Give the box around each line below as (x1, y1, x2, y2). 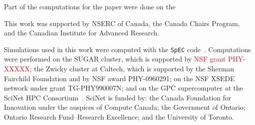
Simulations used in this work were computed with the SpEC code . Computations (4, 44, 251, 54)
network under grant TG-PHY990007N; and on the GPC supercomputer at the (4, 83, 243, 93)
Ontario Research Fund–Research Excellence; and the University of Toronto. (4, 112, 234, 122)
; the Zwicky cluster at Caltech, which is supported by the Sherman (30, 63, 234, 74)
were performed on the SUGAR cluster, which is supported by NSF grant (4, 54, 226, 64)
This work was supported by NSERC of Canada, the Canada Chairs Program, (4, 18, 240, 28)
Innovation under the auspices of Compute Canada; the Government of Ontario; (4, 102, 246, 112)
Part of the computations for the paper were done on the (4, 1, 176, 11)
